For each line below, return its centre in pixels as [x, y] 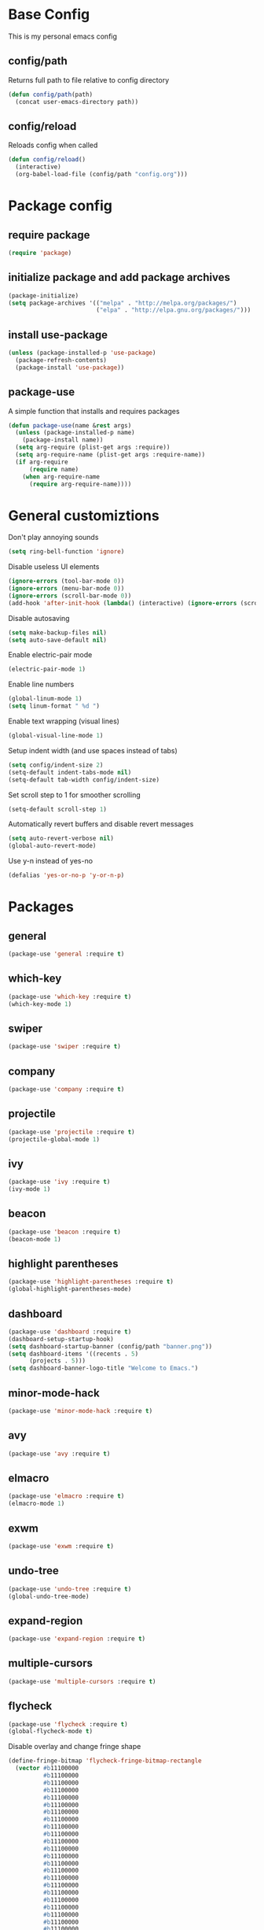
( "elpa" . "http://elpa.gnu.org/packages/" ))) [173, 310]
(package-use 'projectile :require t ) [71, 1132]
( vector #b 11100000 [47, 1769]
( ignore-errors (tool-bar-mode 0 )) [66, 581]
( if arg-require [42, 462]
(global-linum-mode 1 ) [45, 699]
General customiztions [84, 515]
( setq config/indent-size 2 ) [56, 765]
